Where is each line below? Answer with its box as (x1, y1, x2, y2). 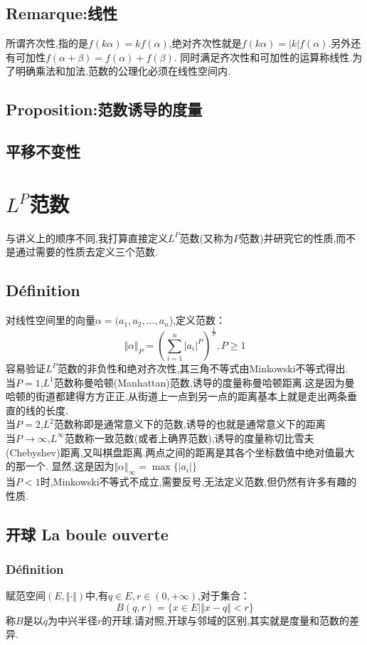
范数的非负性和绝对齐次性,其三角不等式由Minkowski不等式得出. (57, 361, 349, 376)
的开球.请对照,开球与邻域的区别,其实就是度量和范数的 (102, 612, 349, 627)
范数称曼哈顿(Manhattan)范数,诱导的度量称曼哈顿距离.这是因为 (53, 374, 345, 389)
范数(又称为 (179, 230, 233, 245)
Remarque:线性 (6, 2, 117, 24)
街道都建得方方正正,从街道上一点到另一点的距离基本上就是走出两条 (35, 389, 347, 404)
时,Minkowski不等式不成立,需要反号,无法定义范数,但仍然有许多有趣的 (40, 473, 357, 488)
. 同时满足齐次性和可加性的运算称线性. (174, 49, 353, 64)
